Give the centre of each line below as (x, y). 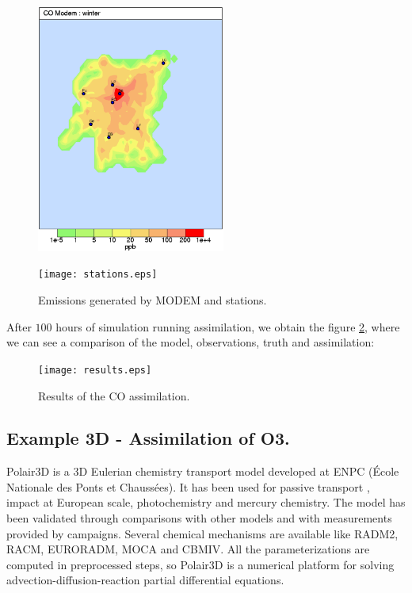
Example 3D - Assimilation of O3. (148, 438)
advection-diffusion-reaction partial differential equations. (145, 580)
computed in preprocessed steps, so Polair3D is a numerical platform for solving (200, 564)
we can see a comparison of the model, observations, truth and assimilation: (191, 342)
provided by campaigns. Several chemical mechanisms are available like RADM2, (202, 533)
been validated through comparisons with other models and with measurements (199, 518)
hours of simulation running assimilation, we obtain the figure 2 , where (228, 326)
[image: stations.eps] (98, 275)
